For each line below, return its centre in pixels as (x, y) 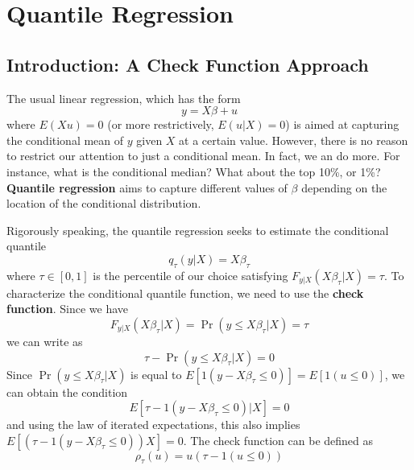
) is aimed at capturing (342, 124)
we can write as (45, 341)
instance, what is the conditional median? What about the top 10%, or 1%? (194, 171)
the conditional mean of (65, 140)
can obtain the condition (67, 392)
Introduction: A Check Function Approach (188, 64)
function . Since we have (67, 309)
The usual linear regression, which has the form (124, 98)
